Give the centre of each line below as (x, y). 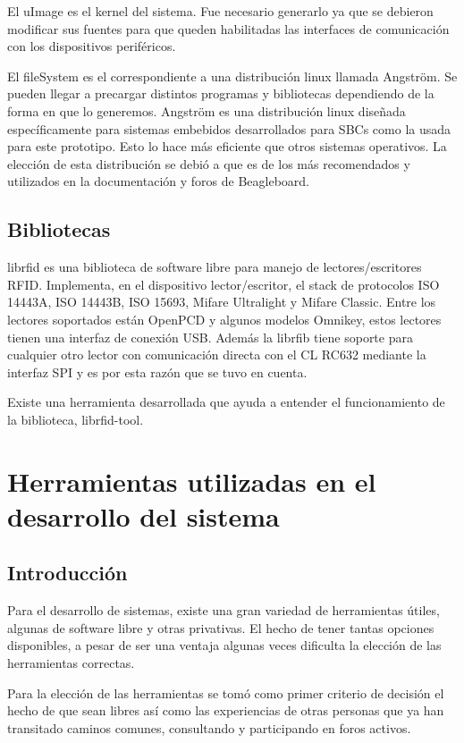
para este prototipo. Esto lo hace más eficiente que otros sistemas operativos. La (227, 146)
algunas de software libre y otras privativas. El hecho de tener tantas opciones (221, 627)
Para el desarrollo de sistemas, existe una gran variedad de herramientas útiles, (224, 610)
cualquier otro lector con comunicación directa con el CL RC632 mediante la (217, 355)
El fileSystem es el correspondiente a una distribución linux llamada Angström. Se (232, 76)
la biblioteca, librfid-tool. (76, 419)
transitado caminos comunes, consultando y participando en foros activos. (209, 727)
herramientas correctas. (71, 663)
